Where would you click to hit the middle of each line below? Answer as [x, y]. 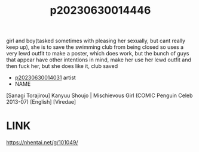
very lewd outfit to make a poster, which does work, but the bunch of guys [98, 54]
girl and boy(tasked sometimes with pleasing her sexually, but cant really [96, 41]
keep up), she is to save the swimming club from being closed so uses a [95, 47]
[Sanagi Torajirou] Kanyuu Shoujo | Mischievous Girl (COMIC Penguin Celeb [99, 95]
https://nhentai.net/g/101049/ [42, 142]
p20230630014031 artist [45, 77]
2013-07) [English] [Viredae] [41, 102]
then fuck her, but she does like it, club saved [62, 66]
